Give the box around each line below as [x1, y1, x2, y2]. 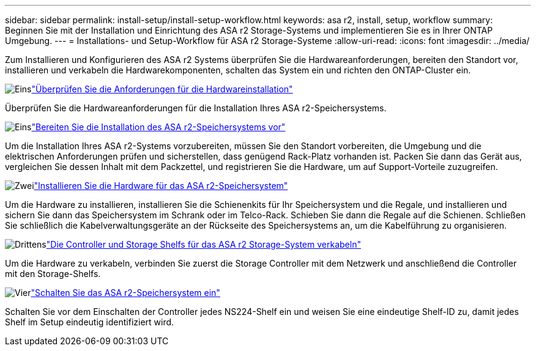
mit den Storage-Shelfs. [5, 268, 101, 279]
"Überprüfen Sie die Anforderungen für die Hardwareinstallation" [31, 84, 293, 94]
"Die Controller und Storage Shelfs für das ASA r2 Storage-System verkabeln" [46, 239, 361, 249]
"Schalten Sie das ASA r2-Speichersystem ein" [31, 287, 220, 298]
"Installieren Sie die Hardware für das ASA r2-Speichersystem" [34, 180, 288, 191]
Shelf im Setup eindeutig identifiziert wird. [5, 317, 174, 327]
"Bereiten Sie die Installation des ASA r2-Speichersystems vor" [31, 122, 286, 132]
